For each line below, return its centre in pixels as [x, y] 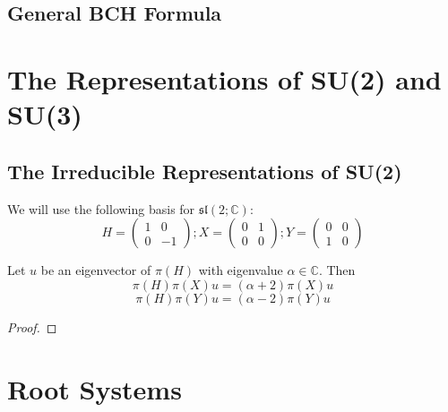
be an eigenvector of [96, 270]
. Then [337, 270]
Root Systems [95, 388]
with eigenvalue [241, 270]
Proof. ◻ [32, 326]
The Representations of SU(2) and [224, 78]
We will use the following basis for [101, 208]
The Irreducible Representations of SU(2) [205, 171]
